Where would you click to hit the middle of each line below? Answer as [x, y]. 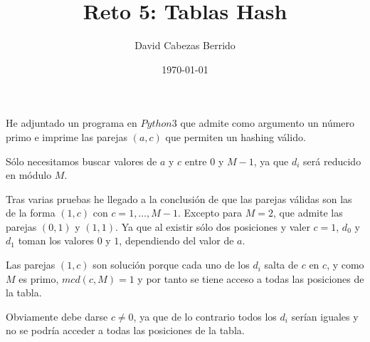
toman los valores [56, 240]
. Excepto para [210, 213]
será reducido [332, 161]
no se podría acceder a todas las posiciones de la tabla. [125, 330]
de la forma [31, 213]
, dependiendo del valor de [176, 240]
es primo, [39, 278]
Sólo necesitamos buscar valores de [81, 161]
